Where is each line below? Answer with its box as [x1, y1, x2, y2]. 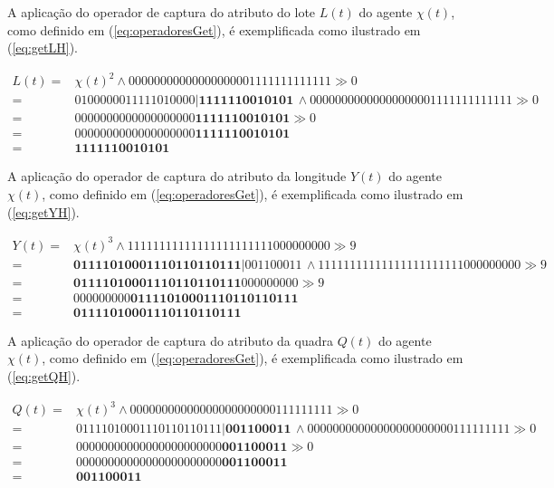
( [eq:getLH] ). [7, 38, 78, 57]
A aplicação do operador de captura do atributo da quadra [7, 330, 333, 349]
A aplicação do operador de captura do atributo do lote [7, 3, 316, 21]
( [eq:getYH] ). [7, 202, 80, 221]
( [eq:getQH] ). [7, 367, 81, 386]
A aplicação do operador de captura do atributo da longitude [7, 167, 347, 186]
